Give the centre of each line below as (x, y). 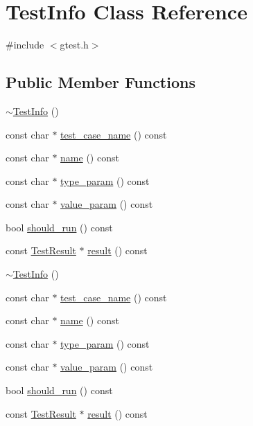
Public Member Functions (101, 82)
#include (25, 45)
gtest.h (74, 45)
